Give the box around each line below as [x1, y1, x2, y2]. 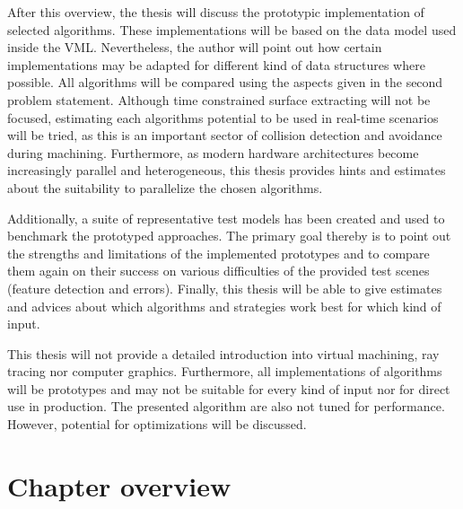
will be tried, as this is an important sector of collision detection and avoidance [7, 126, 442, 145]
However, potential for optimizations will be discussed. [7, 415, 307, 434]
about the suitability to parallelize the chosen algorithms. [7, 178, 323, 197]
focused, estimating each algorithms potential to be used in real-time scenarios [7, 108, 439, 127]
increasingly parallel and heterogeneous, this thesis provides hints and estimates [7, 161, 446, 180]
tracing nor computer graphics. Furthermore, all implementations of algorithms [7, 362, 442, 381]
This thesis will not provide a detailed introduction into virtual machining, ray [7, 344, 440, 363]
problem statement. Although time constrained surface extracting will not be [7, 90, 431, 109]
